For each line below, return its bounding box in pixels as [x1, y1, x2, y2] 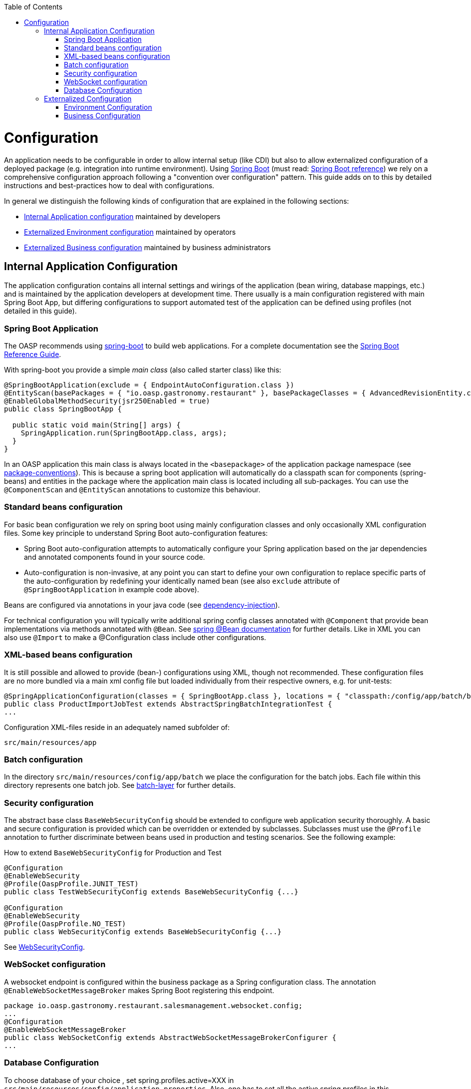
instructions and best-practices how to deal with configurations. [4, 181, 215, 190]
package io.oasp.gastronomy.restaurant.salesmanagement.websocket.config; [4, 1001, 303, 1010]
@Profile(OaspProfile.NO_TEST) [4, 920, 126, 928]
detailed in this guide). [4, 307, 77, 316]
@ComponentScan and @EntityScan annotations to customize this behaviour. [4, 485, 260, 494]
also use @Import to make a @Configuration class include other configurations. [4, 633, 266, 642]
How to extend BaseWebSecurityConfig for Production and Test [4, 848, 222, 857]
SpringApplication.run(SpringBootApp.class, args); [20, 429, 227, 437]
